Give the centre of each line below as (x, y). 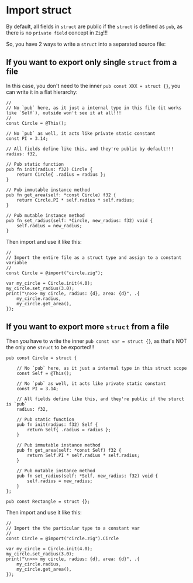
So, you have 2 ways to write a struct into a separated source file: (86, 44)
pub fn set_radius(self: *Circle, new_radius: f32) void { (80, 220)
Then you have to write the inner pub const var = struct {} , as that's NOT (96, 341)
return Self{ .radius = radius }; (69, 429)
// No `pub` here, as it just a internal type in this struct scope (102, 368)
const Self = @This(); (44, 373)
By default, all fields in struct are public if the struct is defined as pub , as (94, 26)
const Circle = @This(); (36, 123)
